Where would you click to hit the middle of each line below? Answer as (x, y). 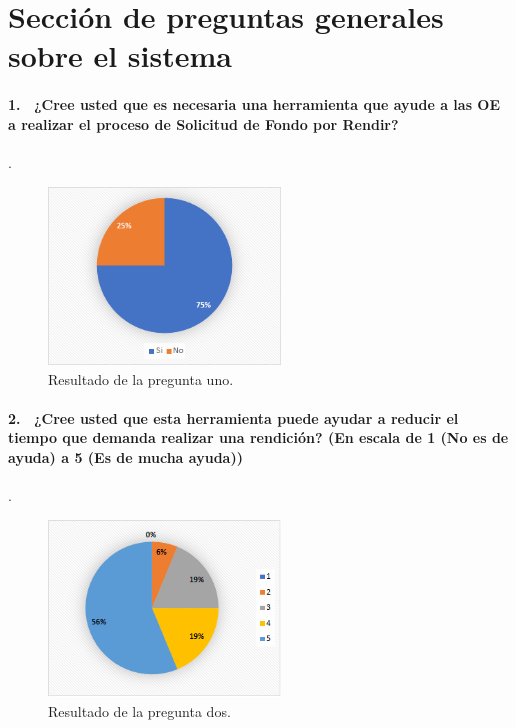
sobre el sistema (120, 55)
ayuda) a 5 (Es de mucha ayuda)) (125, 456)
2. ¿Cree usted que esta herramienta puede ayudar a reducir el (233, 417)
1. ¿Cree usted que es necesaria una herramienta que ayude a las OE (254, 104)
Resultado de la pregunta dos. (139, 710)
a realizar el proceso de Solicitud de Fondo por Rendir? (203, 123)
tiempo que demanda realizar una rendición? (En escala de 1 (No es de (258, 437)
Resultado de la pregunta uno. (141, 378)
